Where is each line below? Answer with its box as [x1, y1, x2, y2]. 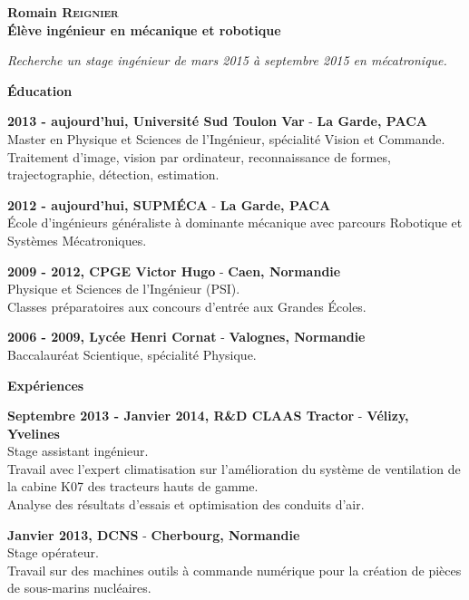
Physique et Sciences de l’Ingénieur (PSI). [7, 279, 240, 298]
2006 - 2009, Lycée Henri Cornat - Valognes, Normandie [7, 327, 366, 346]
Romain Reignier [7, 3, 119, 21]
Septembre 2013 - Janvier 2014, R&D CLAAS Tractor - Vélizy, [7, 406, 409, 425]
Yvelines [7, 423, 60, 442]
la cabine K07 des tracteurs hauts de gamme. [7, 477, 259, 496]
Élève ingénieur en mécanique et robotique [7, 20, 281, 39]
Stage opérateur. [7, 543, 99, 562]
